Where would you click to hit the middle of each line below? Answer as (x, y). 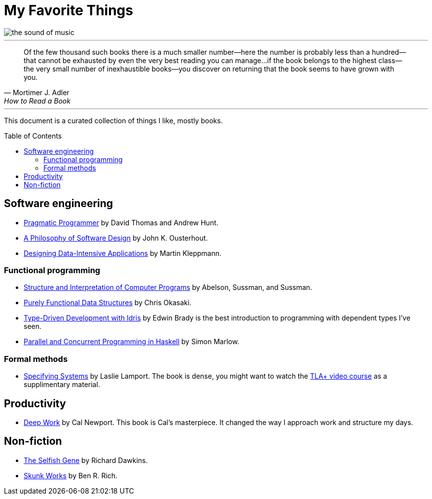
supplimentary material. (62, 385)
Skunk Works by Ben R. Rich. (71, 475)
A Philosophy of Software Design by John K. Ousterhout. (116, 238)
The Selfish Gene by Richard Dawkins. (86, 460)
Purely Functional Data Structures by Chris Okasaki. (108, 303)
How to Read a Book (37, 101)
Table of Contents (33, 136)
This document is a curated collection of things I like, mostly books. (113, 120)
